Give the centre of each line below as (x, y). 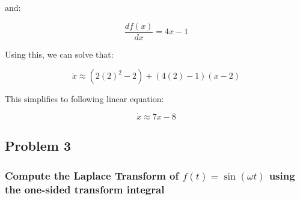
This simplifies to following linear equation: (84, 99)
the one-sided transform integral (85, 189)
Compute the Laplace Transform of (92, 175)
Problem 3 (38, 146)
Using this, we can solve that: (59, 54)
